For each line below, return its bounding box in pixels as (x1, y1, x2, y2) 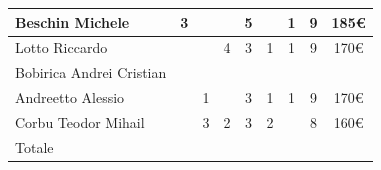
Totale (15, 136, 54, 157)
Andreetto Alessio (15, 87, 125, 108)
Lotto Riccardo (15, 37, 108, 58)
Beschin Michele (15, 11, 130, 32)
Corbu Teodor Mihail (15, 111, 145, 132)
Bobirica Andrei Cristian (15, 62, 167, 83)
